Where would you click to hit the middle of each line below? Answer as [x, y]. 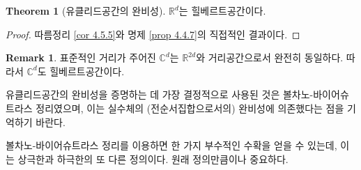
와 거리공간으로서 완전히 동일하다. [270, 57]
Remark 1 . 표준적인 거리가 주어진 [81, 57]
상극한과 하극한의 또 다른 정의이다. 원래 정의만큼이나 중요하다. [153, 159]
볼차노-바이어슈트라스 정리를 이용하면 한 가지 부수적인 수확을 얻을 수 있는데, [171, 145]
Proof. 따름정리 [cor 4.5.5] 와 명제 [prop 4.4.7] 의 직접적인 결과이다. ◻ [153, 34]
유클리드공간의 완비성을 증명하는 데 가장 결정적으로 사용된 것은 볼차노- [160, 94]
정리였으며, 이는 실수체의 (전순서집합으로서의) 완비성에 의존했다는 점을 [190, 108]
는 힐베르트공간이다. [222, 10]
